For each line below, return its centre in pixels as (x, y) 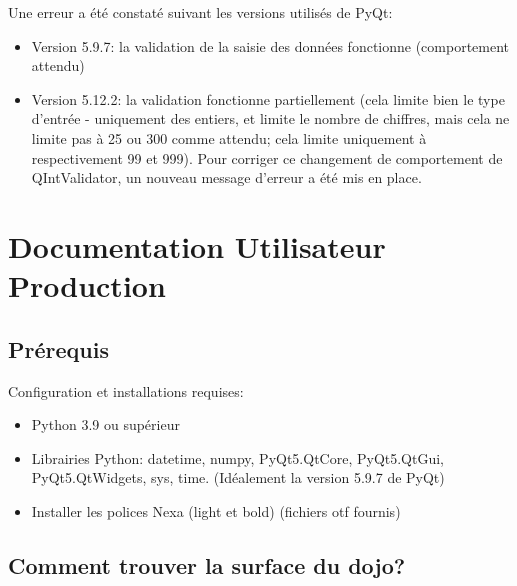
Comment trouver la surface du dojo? (207, 564)
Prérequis (58, 348)
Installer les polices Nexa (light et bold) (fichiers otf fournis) (216, 510)
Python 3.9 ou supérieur (105, 424)
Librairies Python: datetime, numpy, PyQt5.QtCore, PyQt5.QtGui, (238, 457)
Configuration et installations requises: (126, 390)
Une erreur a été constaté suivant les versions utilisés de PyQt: (200, 12)
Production (87, 285)
